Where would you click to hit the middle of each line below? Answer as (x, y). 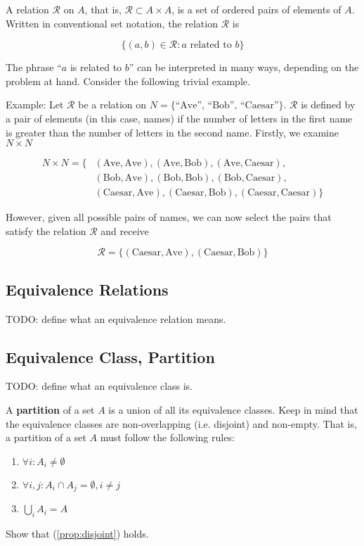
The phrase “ (34, 67)
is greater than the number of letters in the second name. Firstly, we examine (172, 132)
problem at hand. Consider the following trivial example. (128, 81)
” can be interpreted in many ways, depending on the (244, 67)
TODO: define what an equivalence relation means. (116, 318)
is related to (96, 67)
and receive (125, 230)
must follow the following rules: (167, 437)
